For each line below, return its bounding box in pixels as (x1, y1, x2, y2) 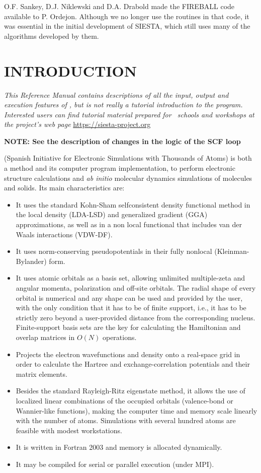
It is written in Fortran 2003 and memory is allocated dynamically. (16, 442, 222, 452)
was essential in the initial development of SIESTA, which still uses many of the (4, 21, 250, 31)
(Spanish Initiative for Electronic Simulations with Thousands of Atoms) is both (4, 153, 252, 163)
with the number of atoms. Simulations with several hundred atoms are (16, 415, 236, 426)
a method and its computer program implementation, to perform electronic (4, 163, 235, 173)
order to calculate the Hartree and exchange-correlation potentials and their (16, 359, 250, 369)
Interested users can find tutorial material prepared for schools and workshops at (4, 109, 254, 119)
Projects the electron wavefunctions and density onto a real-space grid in (16, 349, 240, 359)
